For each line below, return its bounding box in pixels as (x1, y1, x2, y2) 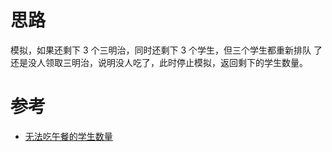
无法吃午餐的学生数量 (24, 130, 113, 142)
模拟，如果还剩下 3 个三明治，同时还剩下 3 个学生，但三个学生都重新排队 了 (10, 44, 323, 56)
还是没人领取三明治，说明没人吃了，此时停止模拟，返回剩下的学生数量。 (10, 56, 308, 68)
